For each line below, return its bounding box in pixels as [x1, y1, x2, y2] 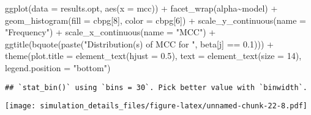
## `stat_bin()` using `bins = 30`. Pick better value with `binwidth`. [5, 83, 307, 92]
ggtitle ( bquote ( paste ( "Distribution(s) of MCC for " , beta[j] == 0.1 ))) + [5, 37, 274, 50]
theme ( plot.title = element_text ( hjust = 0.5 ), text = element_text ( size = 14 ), [5, 49, 302, 62]
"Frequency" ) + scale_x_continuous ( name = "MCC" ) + [5, 26, 216, 38]
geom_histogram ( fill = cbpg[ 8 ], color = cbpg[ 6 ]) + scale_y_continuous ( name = [5, 13, 306, 26]
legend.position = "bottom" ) [5, 61, 111, 74]
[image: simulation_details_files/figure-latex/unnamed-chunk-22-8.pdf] [5, 102, 307, 111]
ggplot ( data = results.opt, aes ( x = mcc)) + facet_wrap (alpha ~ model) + [5, 2, 278, 14]
